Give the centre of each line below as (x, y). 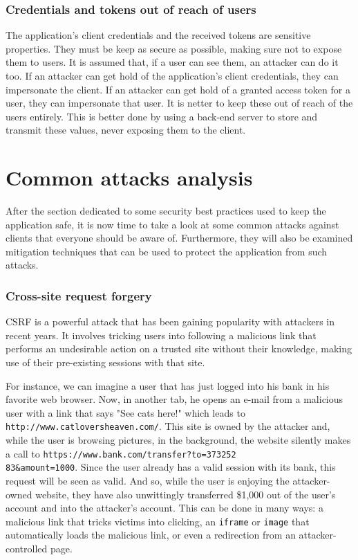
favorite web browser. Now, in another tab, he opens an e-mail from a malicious (175, 399)
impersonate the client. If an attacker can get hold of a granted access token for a (178, 89)
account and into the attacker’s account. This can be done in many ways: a (164, 508)
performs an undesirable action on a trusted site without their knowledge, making (179, 349)
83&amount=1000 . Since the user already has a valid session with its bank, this (171, 467)
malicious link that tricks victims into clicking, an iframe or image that (158, 521)
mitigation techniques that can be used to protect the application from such (167, 251)
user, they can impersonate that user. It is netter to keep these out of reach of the (179, 103)
